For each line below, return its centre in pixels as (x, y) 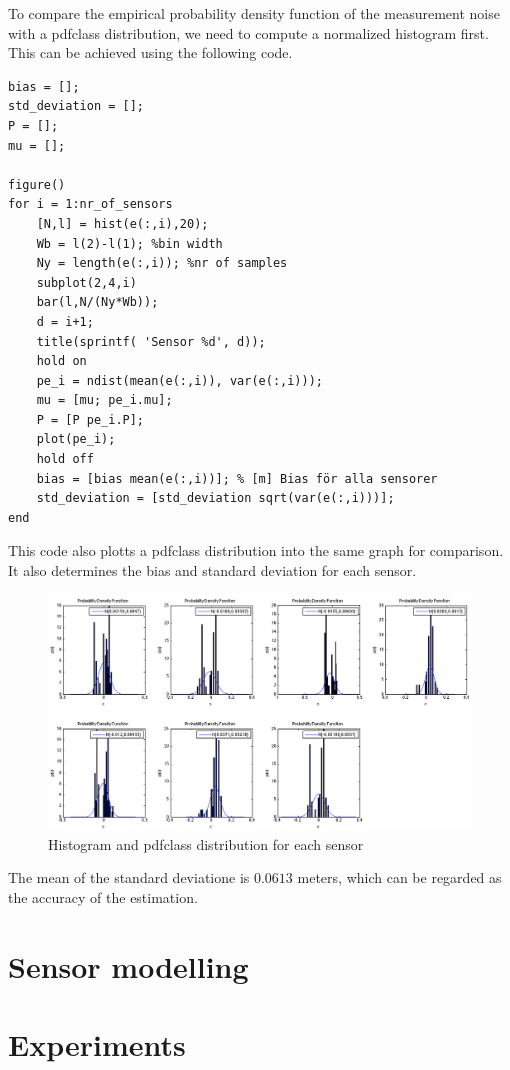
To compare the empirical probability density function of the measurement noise (254, 13)
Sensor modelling (128, 965)
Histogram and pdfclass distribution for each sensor (206, 843)
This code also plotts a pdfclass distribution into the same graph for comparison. (256, 550)
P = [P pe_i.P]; (90, 419)
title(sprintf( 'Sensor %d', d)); (151, 341)
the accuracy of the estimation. (103, 897)
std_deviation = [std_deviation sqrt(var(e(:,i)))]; (215, 498)
